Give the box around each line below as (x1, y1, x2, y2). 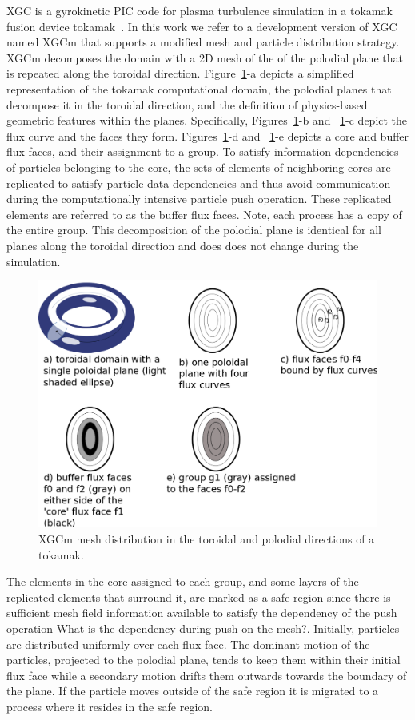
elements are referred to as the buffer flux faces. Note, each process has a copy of (6, 205, 402, 222)
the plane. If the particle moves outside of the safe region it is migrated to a (6, 682, 379, 699)
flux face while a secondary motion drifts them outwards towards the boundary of (6, 666, 407, 683)
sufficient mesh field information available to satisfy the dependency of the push (6, 604, 397, 621)
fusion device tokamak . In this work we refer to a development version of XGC (6, 18, 397, 34)
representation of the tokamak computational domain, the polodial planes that (6, 80, 392, 97)
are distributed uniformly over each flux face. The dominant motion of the (6, 635, 370, 652)
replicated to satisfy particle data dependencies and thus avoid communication (6, 174, 391, 191)
